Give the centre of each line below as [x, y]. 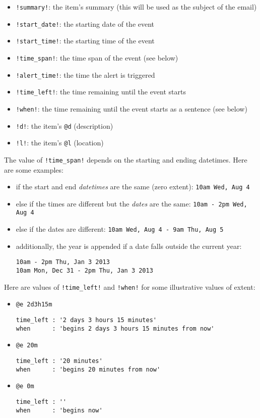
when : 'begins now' [59, 410]
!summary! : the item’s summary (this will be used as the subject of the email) [136, 7]
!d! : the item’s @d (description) [64, 125]
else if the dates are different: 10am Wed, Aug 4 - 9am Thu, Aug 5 [120, 229]
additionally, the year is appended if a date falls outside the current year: [129, 246]
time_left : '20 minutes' [59, 361]
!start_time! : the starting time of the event [85, 41]
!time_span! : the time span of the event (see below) [97, 57]
